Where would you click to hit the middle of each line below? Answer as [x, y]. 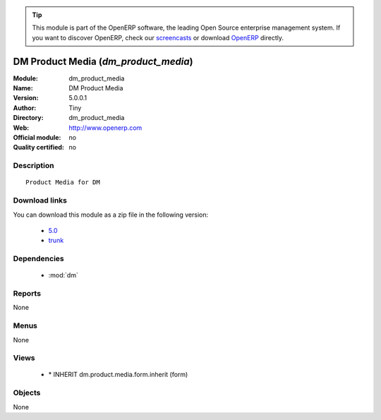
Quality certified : [39, 148]
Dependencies [39, 259]
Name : [23, 88]
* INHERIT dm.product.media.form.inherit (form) [118, 375]
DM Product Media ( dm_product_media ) [103, 61]
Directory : [28, 118]
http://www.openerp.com [105, 128]
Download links [40, 200]
